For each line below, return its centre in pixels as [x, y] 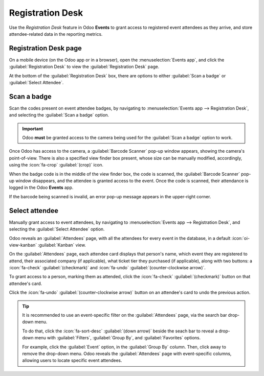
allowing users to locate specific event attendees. [72, 360]
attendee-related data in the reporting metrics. [56, 34]
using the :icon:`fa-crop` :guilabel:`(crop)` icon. [56, 165]
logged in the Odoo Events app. [41, 188]
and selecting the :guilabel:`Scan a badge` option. [59, 115]
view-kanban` [23, 245]
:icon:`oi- [241, 238]
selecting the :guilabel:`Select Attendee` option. [57, 229]
